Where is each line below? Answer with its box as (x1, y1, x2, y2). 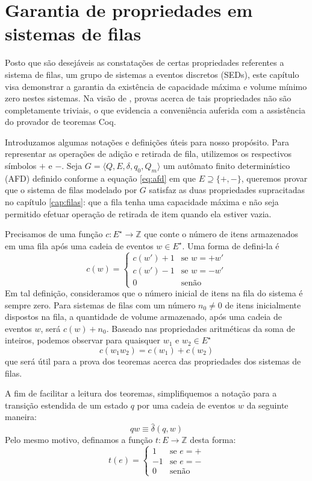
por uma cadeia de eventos (137, 398, 236, 411)
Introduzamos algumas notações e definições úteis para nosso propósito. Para (5, 135, 289, 148)
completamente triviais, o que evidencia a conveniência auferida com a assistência (5, 103, 305, 116)
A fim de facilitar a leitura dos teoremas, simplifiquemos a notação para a (5, 387, 277, 400)
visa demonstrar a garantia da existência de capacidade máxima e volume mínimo (5, 80, 307, 92)
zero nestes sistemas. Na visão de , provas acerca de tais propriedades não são (5, 92, 292, 104)
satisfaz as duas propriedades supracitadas (149, 183, 305, 196)
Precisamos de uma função (5, 228, 103, 240)
